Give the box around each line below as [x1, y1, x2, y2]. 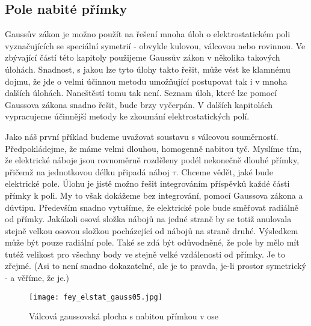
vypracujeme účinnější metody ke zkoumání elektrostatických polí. [5, 110, 250, 122]
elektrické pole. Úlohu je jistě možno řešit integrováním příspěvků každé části [5, 177, 290, 190]
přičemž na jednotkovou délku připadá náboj [5, 165, 170, 178]
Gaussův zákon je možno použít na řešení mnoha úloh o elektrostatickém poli [5, 28, 291, 40]
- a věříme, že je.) [5, 271, 69, 284]
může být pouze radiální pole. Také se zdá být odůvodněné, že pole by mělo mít [5, 236, 300, 249]
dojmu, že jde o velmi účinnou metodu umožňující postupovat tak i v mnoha [5, 74, 288, 87]
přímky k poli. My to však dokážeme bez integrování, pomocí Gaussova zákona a [5, 189, 303, 201]
